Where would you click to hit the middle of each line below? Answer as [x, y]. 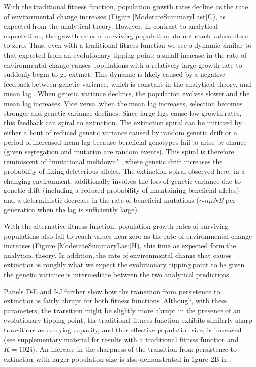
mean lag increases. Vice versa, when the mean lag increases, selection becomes [123, 103]
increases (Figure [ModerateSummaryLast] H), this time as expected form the [120, 245]
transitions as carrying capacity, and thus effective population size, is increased [123, 330]
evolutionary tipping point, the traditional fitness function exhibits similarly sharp [128, 320]
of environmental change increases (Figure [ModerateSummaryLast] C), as [115, 16]
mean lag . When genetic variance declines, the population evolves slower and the [127, 93]
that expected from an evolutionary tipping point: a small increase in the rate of [125, 55]
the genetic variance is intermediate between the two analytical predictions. [118, 275]
